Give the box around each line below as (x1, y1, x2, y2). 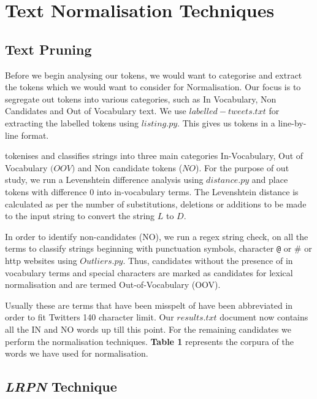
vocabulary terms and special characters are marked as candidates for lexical (5, 266, 293, 279)
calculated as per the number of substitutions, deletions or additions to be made (5, 197, 307, 210)
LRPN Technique (5, 377, 117, 396)
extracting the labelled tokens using (5, 116, 139, 129)
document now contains (220, 311, 308, 323)
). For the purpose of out (196, 161, 289, 174)
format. (21, 128, 49, 141)
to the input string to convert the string (5, 209, 155, 222)
